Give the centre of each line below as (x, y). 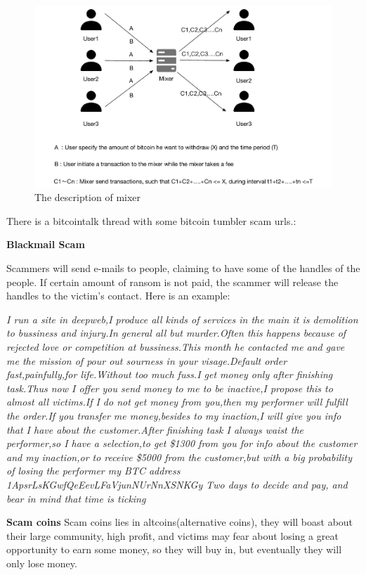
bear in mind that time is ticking (76, 498)
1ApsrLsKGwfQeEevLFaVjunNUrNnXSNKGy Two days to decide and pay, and (177, 484)
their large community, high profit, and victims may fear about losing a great (172, 535)
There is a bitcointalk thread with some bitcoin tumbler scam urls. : (151, 220)
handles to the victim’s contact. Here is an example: (118, 296)
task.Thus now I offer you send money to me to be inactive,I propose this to (170, 388)
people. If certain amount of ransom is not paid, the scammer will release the (172, 282)
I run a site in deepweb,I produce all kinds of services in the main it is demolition (182, 319)
